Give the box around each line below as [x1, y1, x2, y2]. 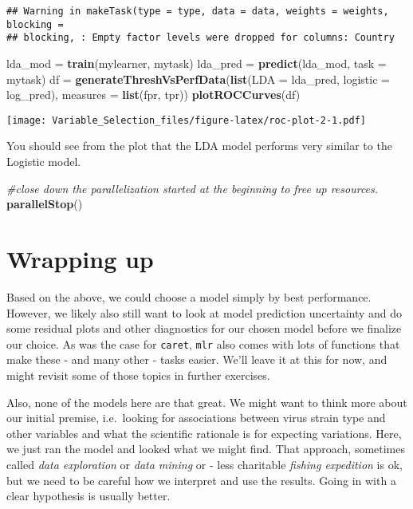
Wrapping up [6, 242, 154, 274]
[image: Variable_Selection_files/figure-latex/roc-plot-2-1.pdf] [6, 114, 367, 126]
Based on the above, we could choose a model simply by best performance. [6, 288, 372, 305]
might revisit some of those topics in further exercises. [6, 366, 270, 383]
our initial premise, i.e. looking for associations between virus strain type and [6, 409, 386, 426]
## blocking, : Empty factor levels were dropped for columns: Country [6, 32, 395, 44]
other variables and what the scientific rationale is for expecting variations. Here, [6, 424, 402, 441]
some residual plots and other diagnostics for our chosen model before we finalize [6, 320, 402, 337]
